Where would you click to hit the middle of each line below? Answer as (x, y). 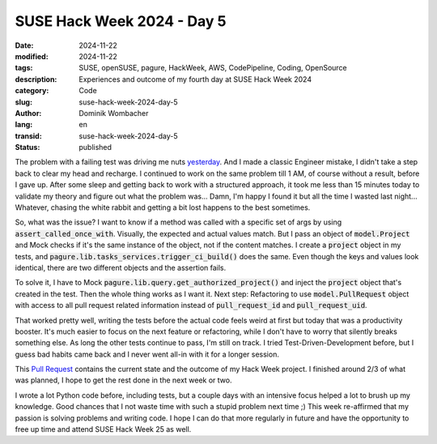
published (95, 147)
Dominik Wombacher (114, 113)
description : (36, 79)
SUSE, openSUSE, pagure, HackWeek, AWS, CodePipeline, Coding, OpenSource (213, 68)
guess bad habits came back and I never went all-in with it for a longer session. (147, 354)
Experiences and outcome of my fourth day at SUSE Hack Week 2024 (195, 79)
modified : (32, 56)
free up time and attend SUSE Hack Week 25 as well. (103, 429)
